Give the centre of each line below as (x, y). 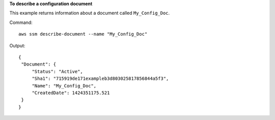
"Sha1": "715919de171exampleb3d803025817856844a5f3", (100, 79)
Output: (17, 45)
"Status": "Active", (58, 71)
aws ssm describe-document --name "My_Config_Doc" (83, 34)
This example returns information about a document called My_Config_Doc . (90, 13)
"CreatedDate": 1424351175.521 (71, 93)
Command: (21, 22)
